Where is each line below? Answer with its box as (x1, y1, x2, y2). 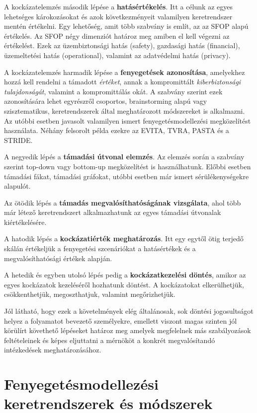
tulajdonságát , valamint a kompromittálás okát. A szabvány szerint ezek (4, 86, 223, 96)
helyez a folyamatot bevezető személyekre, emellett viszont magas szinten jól (4, 315, 237, 326)
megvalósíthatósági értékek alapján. (4, 253, 112, 263)
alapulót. (4, 181, 31, 191)
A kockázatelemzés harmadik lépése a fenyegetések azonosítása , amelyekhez (4, 67, 245, 77)
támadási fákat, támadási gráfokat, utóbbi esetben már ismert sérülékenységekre (4, 171, 249, 181)
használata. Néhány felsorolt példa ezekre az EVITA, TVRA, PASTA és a (4, 125, 229, 136)
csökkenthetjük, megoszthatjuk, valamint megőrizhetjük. (4, 289, 175, 299)
